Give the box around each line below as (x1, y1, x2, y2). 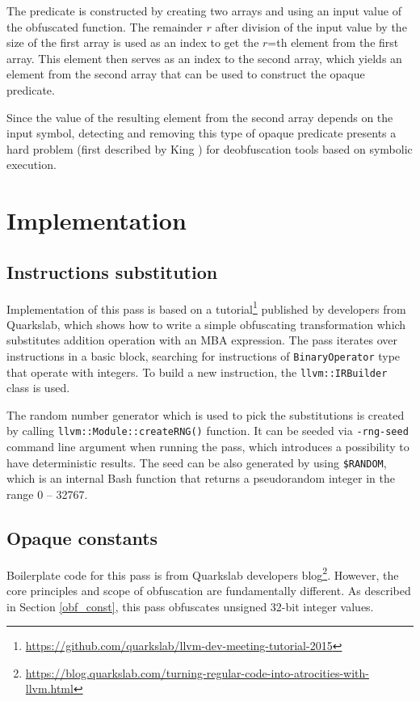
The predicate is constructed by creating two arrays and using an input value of (6, 2, 401, 19)
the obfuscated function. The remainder (6, 18, 203, 35)
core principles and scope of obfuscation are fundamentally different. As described (6, 582, 411, 598)
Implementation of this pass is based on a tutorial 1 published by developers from (6, 298, 406, 317)
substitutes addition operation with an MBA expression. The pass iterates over (6, 331, 397, 348)
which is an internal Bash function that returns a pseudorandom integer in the (6, 470, 396, 487)
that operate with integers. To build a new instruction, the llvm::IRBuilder (6, 363, 388, 380)
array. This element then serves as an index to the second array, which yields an (6, 49, 402, 66)
